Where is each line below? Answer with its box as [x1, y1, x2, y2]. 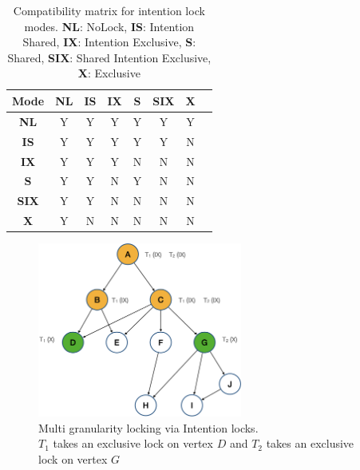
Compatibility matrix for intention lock [13, 2, 205, 18]
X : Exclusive [77, 65, 140, 81]
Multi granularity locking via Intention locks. [38, 419, 259, 436]
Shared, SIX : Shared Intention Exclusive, [7, 49, 212, 65]
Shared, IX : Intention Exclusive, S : [22, 34, 196, 50]
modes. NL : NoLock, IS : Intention [24, 18, 195, 34]
